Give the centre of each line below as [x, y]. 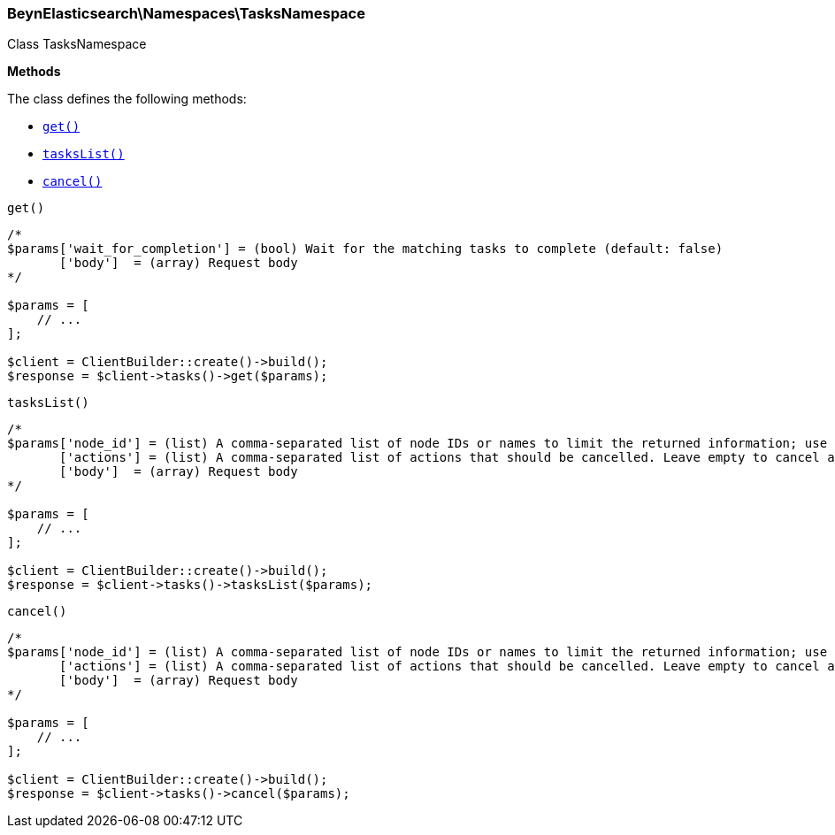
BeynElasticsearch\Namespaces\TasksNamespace [186, 13]
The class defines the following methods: [127, 99]
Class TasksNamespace [77, 44]
